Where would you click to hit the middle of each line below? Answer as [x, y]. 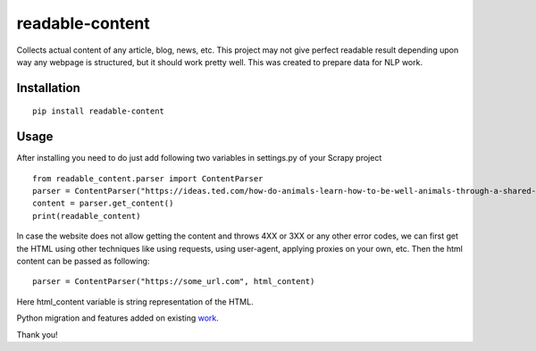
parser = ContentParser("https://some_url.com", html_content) [174, 282]
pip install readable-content [99, 111]
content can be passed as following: [83, 261]
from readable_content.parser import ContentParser [148, 178]
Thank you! [37, 334]
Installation [48, 88]
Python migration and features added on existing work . [117, 318]
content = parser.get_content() [103, 204]
